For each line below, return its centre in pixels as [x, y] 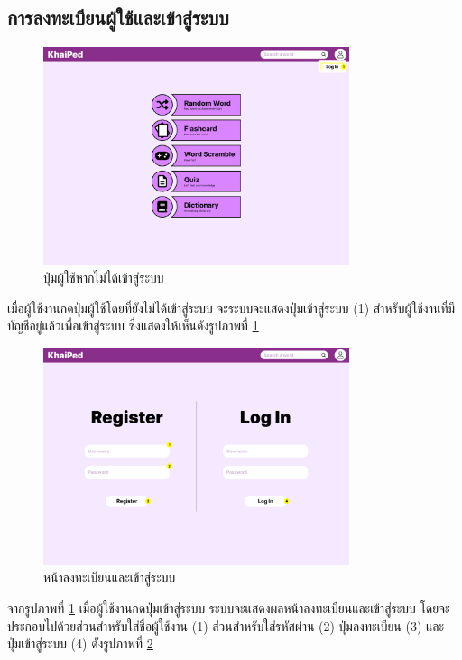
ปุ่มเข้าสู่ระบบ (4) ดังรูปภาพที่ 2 [80, 643]
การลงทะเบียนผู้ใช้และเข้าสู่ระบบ [118, 18]
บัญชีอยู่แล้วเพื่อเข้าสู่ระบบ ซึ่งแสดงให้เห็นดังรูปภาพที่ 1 [133, 325]
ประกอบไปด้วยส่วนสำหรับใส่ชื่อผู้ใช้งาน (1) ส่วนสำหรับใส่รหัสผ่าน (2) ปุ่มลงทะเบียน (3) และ [226, 625]
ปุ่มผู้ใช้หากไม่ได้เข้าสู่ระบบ [104, 277]
